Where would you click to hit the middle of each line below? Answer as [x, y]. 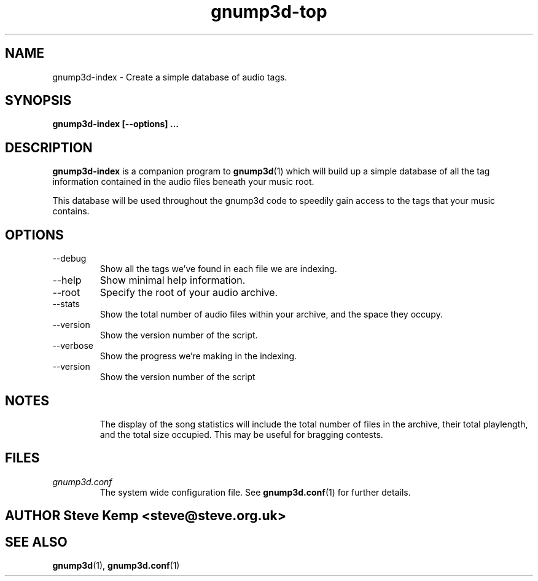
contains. [71, 211]
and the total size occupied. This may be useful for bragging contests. [241, 434]
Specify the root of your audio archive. [189, 293]
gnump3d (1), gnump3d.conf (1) [116, 566]
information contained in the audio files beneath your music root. [183, 182]
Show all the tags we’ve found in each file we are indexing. [218, 269]
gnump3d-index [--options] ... [115, 124]
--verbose [73, 346]
